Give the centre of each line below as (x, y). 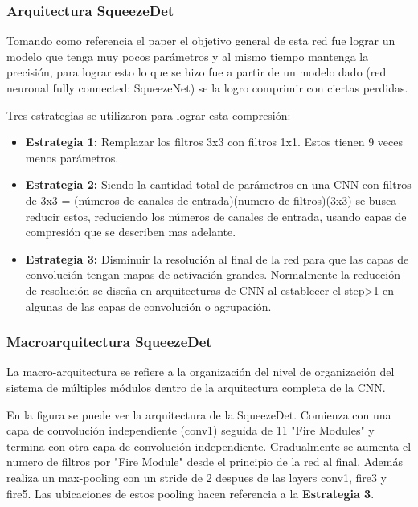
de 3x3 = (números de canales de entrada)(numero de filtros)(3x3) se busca (211, 200)
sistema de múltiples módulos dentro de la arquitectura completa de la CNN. (196, 387)
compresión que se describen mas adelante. (131, 232)
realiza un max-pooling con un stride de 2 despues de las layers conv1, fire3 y (197, 477)
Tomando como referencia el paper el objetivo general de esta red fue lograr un (201, 41)
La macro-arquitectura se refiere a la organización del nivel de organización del (201, 372)
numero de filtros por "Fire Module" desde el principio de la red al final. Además (205, 462)
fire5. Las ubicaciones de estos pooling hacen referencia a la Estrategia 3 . (191, 493)
